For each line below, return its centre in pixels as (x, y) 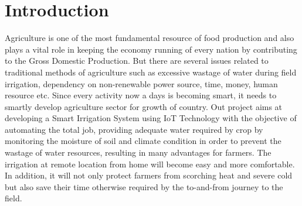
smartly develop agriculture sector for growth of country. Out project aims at (144, 106)
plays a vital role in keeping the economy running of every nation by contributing (151, 49)
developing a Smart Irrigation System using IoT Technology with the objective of (151, 118)
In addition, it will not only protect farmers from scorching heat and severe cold (149, 175)
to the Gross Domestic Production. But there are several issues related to (137, 61)
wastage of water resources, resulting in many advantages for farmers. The (138, 152)
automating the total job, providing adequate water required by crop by (134, 129)
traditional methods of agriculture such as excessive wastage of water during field (151, 72)
